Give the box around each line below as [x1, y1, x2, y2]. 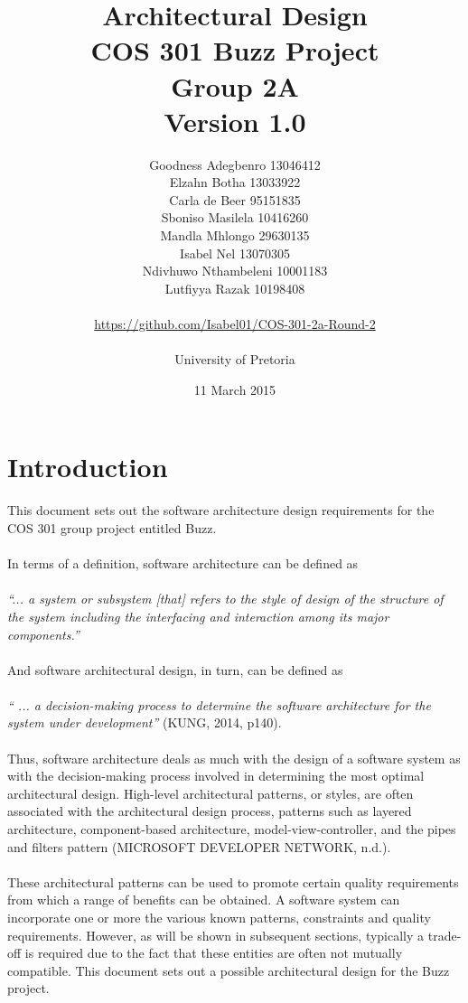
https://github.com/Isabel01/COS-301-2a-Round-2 [94, 314, 376, 333]
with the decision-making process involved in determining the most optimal [7, 766, 425, 785]
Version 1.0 [164, 102, 306, 139]
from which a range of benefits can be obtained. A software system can [7, 890, 400, 909]
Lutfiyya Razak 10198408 [164, 278, 305, 297]
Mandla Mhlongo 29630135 [160, 226, 310, 245]
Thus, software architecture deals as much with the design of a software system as [7, 748, 461, 767]
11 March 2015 [193, 380, 276, 398]
